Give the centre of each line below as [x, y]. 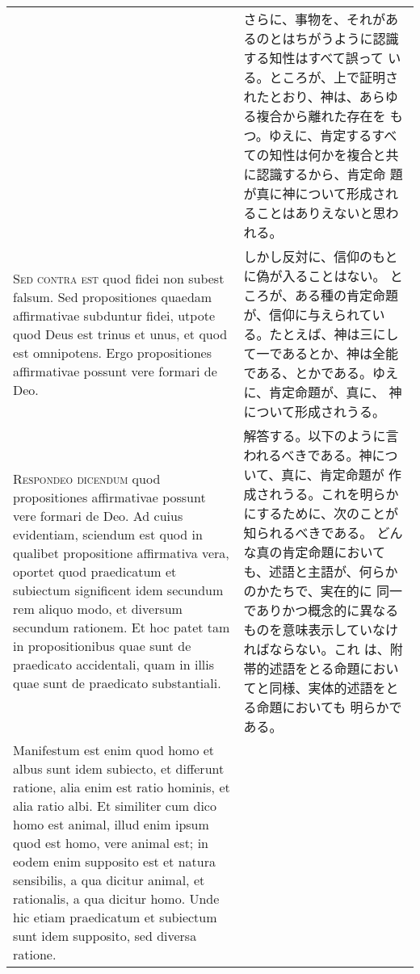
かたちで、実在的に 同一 [330, 591]
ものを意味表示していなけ [321, 630]
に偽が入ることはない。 [315, 276]
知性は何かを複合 [321, 155]
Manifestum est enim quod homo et [114, 750]
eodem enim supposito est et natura [114, 861]
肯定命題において [334, 552]
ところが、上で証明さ [334, 77]
